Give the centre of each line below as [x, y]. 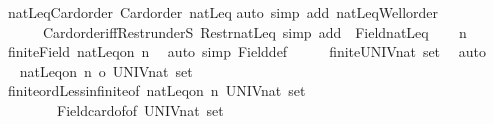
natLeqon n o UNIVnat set [106, 70]
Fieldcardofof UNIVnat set [140, 109]
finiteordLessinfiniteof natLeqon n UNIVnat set [156, 90]
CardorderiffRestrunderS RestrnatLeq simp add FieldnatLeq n [254, 31]
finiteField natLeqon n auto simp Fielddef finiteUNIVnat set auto [246, 51]
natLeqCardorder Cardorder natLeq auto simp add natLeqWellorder [222, 12]
